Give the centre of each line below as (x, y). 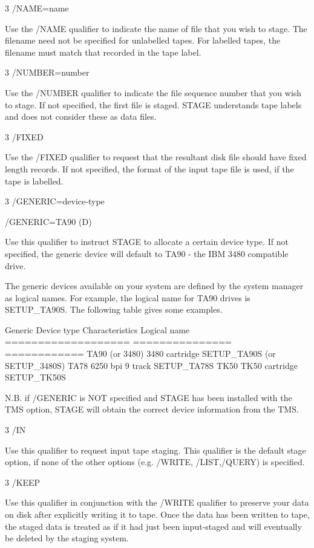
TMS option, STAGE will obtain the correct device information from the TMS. (152, 409)
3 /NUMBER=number (47, 72)
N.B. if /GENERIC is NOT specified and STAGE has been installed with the (149, 397)
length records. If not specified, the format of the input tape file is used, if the (149, 168)
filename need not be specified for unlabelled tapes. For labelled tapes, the (143, 40)
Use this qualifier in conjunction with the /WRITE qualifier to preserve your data (157, 502)
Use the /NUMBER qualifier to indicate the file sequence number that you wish (153, 92)
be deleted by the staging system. (67, 538)
